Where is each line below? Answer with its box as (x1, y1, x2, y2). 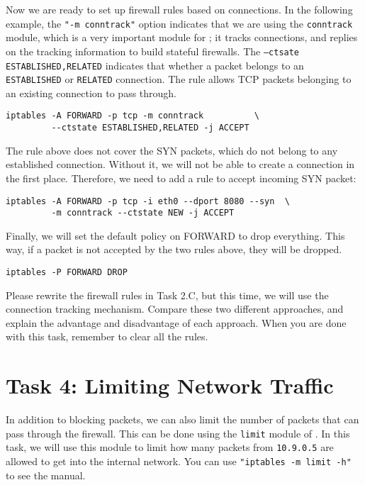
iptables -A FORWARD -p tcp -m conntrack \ (6, 111, 259, 121)
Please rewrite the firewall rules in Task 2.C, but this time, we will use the (6, 287, 329, 302)
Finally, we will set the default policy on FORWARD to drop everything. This (6, 228, 345, 242)
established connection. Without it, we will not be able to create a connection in (6, 157, 355, 172)
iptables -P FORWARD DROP (6, 267, 128, 277)
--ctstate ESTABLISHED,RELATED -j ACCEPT (51, 123, 249, 133)
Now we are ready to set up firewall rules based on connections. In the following (6, 2, 353, 16)
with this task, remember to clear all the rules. (6, 329, 208, 344)
